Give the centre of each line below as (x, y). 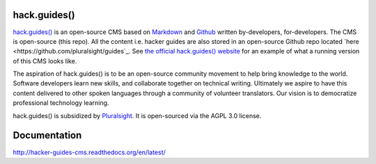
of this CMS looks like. (45, 61)
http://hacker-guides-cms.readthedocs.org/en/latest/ (89, 152)
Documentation (47, 136)
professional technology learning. (61, 103)
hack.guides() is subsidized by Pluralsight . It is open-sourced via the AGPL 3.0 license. (137, 115)
